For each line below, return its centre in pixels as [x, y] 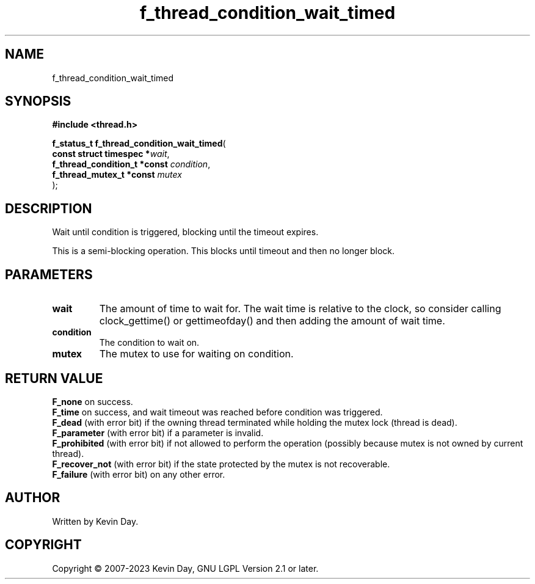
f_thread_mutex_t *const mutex [117, 175]
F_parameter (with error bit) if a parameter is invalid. [158, 433]
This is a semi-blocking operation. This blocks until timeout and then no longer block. [224, 251]
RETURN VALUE [54, 378]
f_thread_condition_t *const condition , [131, 164]
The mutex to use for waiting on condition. [196, 354]
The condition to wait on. [149, 343]
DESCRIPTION [49, 208]
